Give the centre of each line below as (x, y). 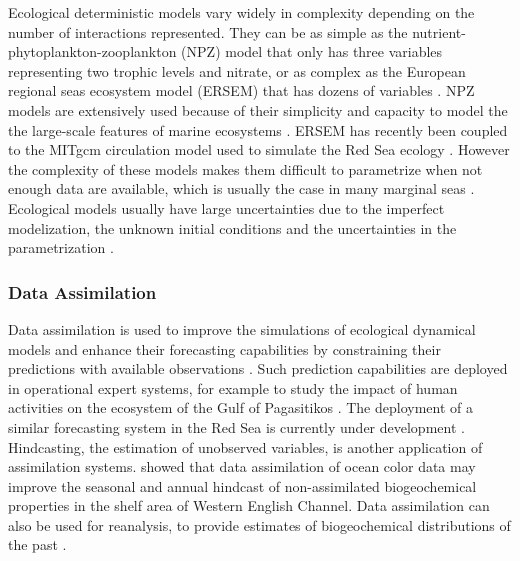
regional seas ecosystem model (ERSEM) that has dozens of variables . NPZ (241, 90)
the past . (37, 544)
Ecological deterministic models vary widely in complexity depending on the (241, 12)
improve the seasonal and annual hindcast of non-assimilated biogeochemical (242, 485)
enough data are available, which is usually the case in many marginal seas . (241, 188)
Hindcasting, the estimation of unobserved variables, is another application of (245, 446)
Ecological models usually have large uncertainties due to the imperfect (226, 207)
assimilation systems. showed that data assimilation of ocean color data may (242, 466)
